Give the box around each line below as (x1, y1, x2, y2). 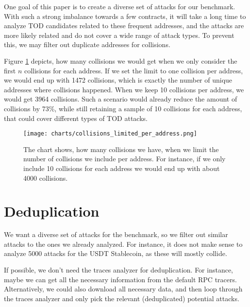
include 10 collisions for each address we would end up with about (23, 163, 220, 173)
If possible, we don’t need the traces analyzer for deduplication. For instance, (4, 265, 233, 275)
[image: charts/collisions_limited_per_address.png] (23, 130, 197, 137)
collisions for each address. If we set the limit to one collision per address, (24, 65, 243, 75)
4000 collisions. (23, 172, 68, 183)
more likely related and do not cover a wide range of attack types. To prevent (4, 30, 234, 40)
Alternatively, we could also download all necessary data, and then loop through (4, 284, 243, 294)
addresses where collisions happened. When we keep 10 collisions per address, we (4, 84, 244, 94)
